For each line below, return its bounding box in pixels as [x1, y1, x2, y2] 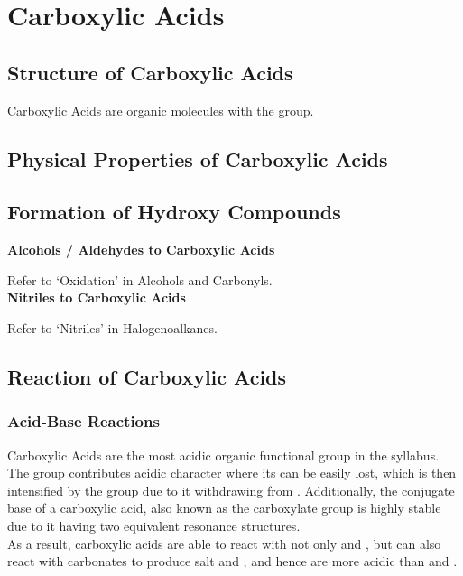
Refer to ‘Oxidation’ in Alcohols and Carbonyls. [7, 270, 273, 289]
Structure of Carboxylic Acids [7, 58, 293, 86]
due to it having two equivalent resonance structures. [7, 516, 301, 534]
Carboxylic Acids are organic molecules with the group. [7, 100, 314, 119]
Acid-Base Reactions [7, 410, 160, 432]
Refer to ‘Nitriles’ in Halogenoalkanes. [7, 318, 218, 337]
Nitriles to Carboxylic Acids [7, 288, 186, 307]
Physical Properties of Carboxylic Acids [7, 144, 388, 172]
